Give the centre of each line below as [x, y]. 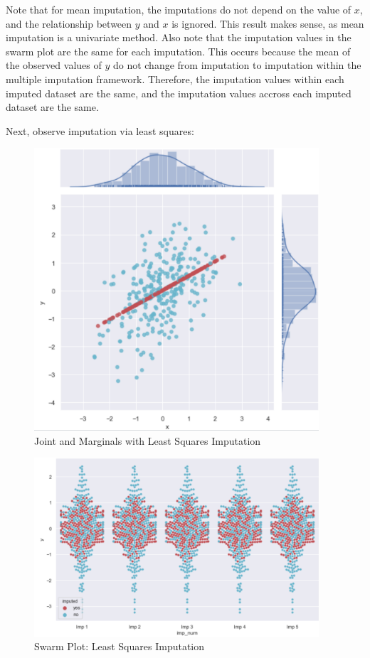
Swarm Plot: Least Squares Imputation [120, 646]
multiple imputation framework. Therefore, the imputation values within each [175, 79]
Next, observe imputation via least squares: [100, 130]
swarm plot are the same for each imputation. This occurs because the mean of [178, 51]
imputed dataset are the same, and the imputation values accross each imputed [179, 93]
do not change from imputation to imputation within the [237, 65]
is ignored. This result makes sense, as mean [268, 23]
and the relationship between [69, 23]
